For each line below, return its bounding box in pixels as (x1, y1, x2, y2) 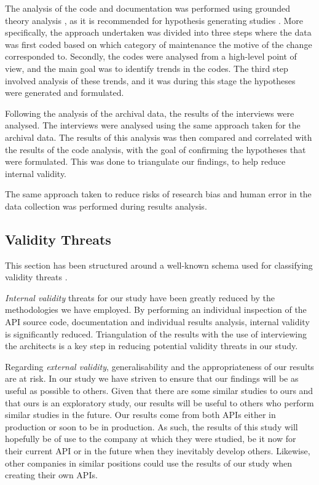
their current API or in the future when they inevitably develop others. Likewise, (5, 444, 310, 457)
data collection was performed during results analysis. (5, 199, 207, 212)
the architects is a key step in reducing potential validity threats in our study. (5, 339, 298, 352)
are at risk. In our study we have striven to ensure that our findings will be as (5, 372, 299, 385)
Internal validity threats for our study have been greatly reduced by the (5, 291, 275, 304)
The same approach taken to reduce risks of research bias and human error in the (5, 187, 312, 200)
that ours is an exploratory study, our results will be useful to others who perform (5, 396, 314, 409)
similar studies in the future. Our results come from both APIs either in (5, 408, 276, 421)
